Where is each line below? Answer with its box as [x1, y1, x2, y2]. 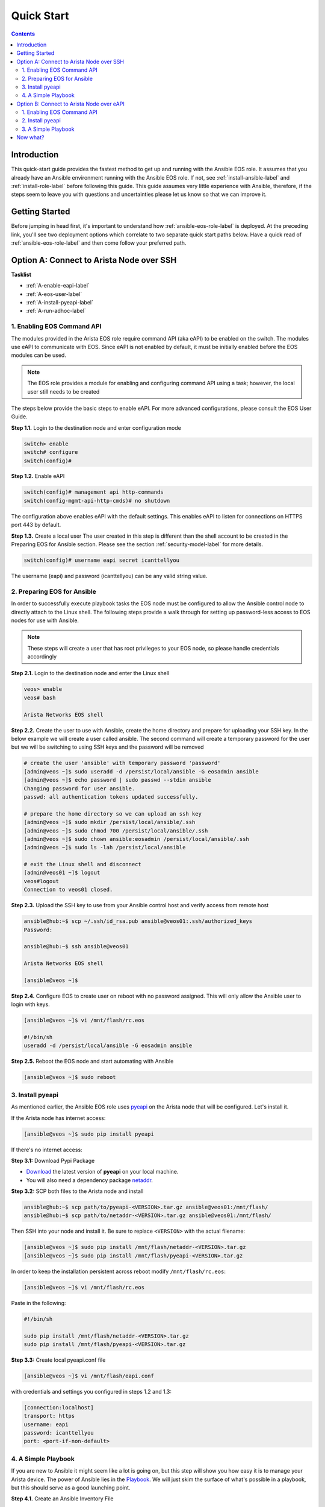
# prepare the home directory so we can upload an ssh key [23, 810, 202, 817]
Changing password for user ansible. [23, 785, 135, 792]
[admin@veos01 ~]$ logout [23, 869, 101, 876]
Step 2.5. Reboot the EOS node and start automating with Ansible [11, 1058, 174, 1065]
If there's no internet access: [11, 1146, 82, 1153]
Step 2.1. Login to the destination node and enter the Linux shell [11, 670, 170, 677]
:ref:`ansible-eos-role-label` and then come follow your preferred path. [11, 239, 187, 247]
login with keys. [11, 1001, 51, 1008]
